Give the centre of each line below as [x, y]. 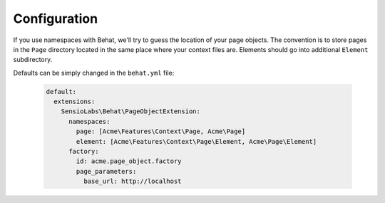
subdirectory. [33, 60]
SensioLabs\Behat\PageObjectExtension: [131, 111]
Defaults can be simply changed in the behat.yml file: [94, 73]
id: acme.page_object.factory [129, 161]
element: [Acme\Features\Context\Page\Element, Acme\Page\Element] [196, 141]
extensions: [75, 102]
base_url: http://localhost [132, 181]
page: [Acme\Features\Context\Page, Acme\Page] [161, 131]
